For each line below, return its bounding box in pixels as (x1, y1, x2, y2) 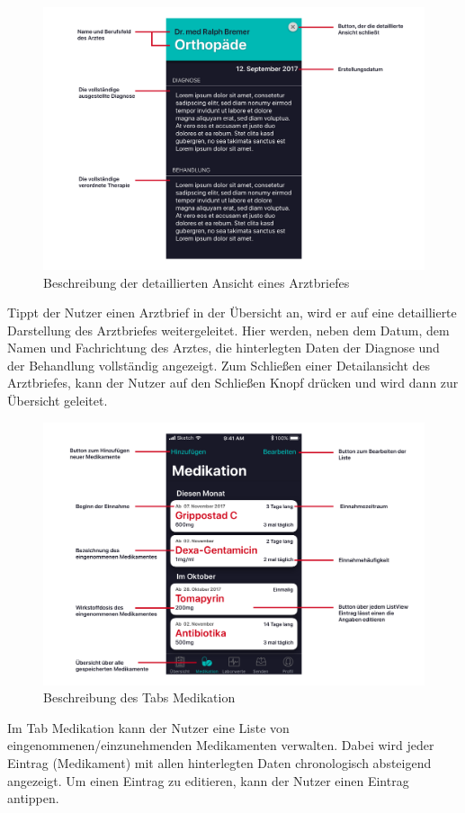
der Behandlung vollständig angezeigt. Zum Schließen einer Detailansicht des (7, 355, 431, 374)
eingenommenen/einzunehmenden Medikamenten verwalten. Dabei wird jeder (7, 736, 434, 755)
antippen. (7, 789, 59, 808)
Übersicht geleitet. (7, 391, 108, 410)
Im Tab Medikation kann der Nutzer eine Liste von (7, 718, 290, 737)
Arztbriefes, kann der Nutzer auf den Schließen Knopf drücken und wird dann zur (7, 373, 459, 392)
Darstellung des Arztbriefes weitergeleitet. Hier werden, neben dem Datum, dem (7, 320, 450, 339)
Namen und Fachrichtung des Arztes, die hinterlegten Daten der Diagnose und (7, 338, 440, 357)
